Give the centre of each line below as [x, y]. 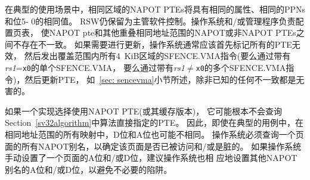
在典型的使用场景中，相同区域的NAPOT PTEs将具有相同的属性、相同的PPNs [155, 9]
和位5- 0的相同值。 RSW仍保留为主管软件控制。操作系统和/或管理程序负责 [150, 21]
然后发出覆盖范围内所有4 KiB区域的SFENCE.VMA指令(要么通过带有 [157, 56]
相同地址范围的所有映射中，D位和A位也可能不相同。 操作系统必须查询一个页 [154, 134]
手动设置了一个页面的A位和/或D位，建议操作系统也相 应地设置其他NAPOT [151, 158]
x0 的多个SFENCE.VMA [241, 67]
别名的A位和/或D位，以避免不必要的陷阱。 [89, 169]
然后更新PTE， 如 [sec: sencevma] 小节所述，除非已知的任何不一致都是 [160, 79]
